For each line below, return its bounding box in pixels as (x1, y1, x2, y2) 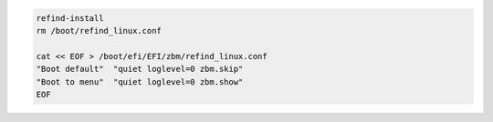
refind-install (36, 13, 104, 23)
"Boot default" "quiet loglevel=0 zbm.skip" (36, 64, 244, 75)
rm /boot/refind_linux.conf (36, 25, 162, 36)
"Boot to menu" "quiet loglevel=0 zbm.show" (36, 76, 244, 86)
